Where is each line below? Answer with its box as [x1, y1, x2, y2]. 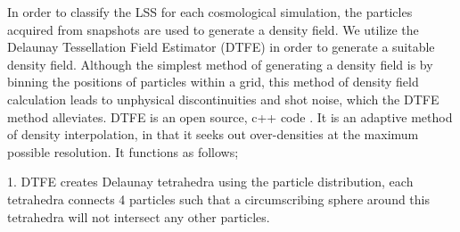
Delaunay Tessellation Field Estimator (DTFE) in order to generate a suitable [7, 37, 435, 56]
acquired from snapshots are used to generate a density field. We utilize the [7, 20, 419, 38]
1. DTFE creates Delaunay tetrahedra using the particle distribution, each [7, 172, 414, 191]
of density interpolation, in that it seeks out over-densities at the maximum [7, 125, 419, 144]
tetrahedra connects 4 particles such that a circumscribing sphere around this [7, 189, 431, 208]
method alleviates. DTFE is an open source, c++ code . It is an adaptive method [7, 107, 453, 126]
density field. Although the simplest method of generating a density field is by [7, 54, 433, 73]
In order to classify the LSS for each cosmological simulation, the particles [7, 3, 413, 21]
